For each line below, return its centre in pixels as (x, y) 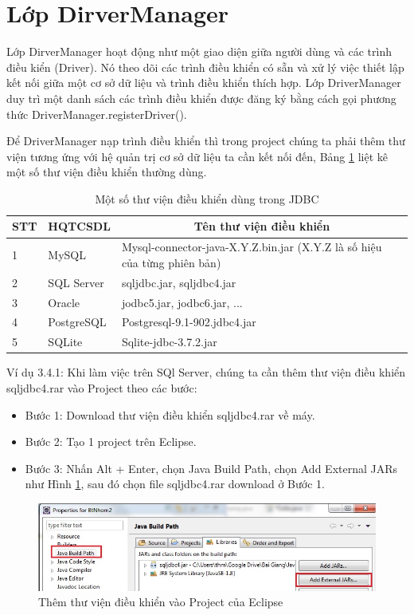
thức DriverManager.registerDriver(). (97, 114)
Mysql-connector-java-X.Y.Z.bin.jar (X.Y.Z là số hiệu (252, 247)
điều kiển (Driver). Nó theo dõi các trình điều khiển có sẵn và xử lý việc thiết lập (205, 67)
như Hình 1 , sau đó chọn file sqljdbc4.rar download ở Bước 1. (175, 484)
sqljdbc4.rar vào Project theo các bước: (102, 387)
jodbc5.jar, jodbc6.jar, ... (182, 302)
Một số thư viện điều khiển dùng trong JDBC (207, 198)
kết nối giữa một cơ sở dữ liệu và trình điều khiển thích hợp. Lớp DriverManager (204, 83)
